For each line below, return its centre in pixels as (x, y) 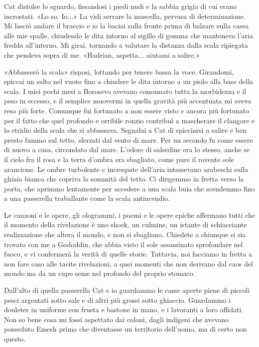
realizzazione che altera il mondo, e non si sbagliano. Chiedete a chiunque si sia (125, 234)
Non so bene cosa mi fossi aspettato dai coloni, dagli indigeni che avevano (117, 319)
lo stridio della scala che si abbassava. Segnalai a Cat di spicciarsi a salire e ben (125, 130)
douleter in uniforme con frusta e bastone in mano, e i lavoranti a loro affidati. (124, 309)
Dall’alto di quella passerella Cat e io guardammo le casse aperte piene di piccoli (127, 290)
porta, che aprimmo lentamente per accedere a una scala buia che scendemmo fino (129, 188)
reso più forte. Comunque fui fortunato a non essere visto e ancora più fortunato (127, 110)
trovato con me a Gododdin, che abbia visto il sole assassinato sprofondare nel (124, 244)
